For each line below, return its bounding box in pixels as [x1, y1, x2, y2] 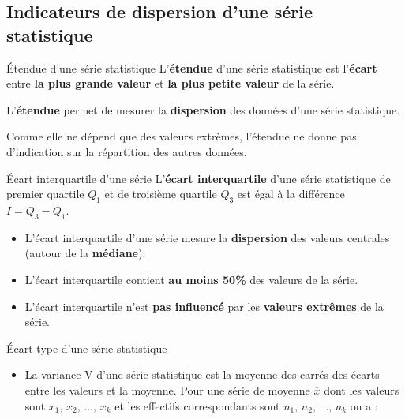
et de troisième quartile [104, 185, 217, 202]
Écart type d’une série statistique [6, 339, 167, 356]
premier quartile [6, 185, 84, 202]
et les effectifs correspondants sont [114, 397, 280, 413]
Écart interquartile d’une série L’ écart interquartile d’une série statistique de [6, 170, 391, 186]
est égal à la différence [237, 185, 345, 202]
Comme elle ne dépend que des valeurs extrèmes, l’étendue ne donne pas [6, 128, 357, 144]
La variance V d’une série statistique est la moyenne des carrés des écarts [24, 366, 380, 383]
